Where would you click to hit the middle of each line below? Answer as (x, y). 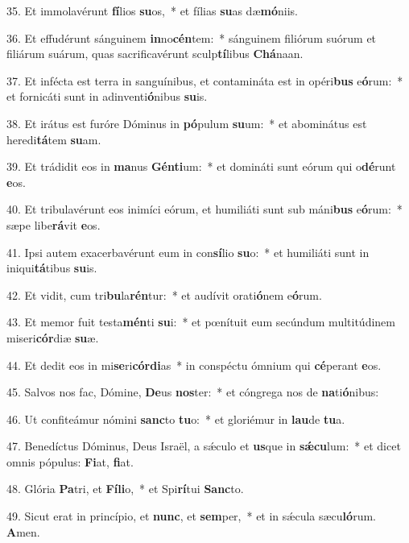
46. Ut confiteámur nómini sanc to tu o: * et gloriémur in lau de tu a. (176, 419)
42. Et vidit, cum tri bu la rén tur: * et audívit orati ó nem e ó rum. (164, 294)
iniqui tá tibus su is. (52, 268)
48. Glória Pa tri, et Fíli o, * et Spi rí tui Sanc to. (125, 489)
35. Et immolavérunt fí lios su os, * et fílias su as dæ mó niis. (152, 10)
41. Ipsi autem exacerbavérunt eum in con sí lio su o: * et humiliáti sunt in (188, 252)
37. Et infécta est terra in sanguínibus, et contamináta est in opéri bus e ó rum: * (205, 80)
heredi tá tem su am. (54, 139)
